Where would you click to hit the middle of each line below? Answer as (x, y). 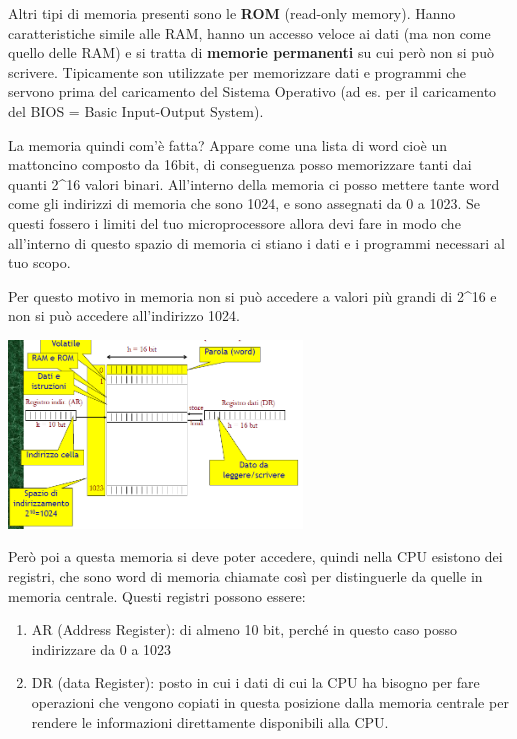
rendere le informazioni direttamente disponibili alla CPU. (210, 721)
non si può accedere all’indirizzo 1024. (124, 315)
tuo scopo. (39, 262)
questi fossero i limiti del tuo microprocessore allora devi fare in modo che (234, 222)
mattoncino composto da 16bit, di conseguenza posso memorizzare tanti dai (240, 164)
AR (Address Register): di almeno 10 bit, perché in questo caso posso (244, 629)
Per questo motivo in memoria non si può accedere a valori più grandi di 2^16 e (252, 295)
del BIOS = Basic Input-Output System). (136, 110)
